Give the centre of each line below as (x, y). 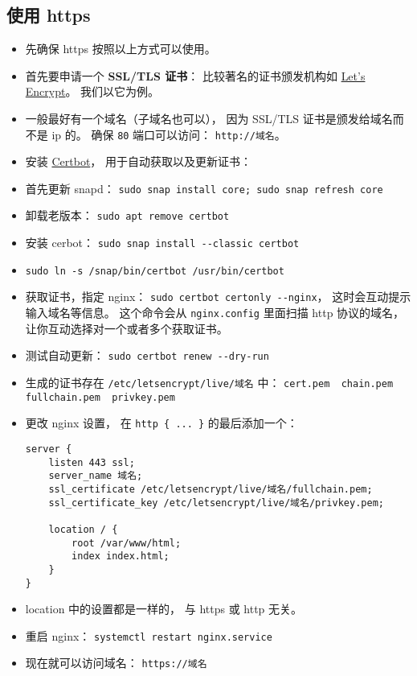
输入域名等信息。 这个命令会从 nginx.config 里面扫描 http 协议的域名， (215, 313)
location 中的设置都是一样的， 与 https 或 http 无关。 (164, 609)
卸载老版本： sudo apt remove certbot (127, 215)
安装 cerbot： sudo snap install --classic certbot (162, 243)
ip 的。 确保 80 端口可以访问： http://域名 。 (169, 134)
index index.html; (121, 556)
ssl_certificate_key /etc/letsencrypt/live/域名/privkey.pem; (216, 503)
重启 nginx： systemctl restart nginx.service (149, 635)
